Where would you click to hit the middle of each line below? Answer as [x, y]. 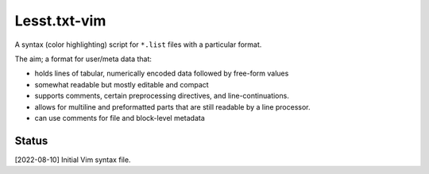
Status [31, 140]
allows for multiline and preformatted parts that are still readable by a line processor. [172, 106]
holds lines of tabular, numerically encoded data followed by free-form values [162, 73]
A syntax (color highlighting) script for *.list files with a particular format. [138, 44]
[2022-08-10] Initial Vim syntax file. [73, 160]
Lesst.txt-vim [60, 21]
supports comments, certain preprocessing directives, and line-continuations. [162, 96]
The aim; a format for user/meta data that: [83, 59]
